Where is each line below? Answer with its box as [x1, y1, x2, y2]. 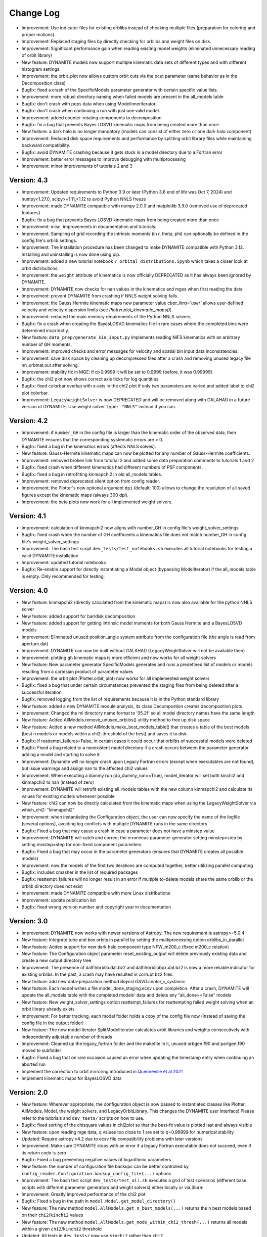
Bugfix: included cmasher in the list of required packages [21, 869, 138, 875]
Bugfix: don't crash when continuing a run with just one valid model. [21, 108, 160, 114]
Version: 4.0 [9, 586, 48, 595]
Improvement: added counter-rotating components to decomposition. [21, 114, 163, 121]
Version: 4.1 [9, 512, 46, 520]
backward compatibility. [21, 143, 71, 148]
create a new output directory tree [21, 957, 91, 963]
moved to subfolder [21, 1047, 62, 1053]
